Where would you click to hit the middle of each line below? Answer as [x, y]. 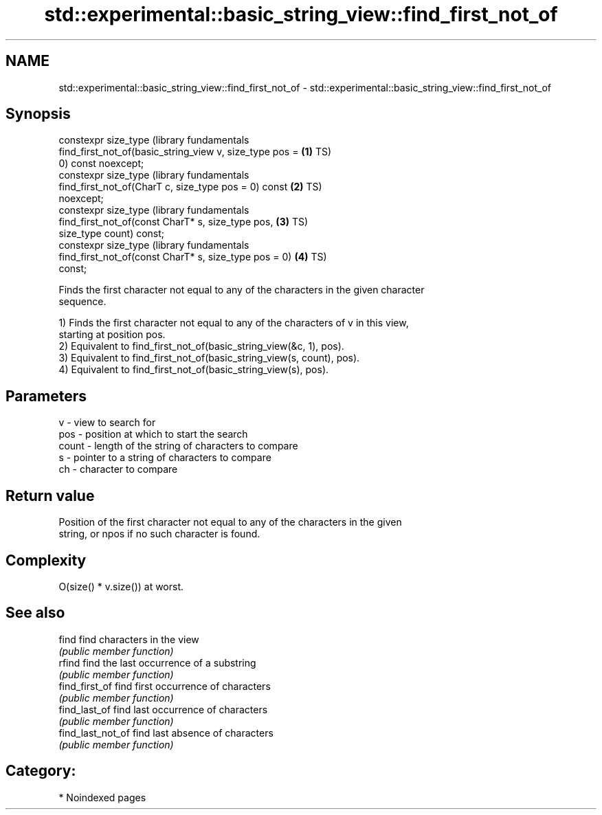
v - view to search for [107, 423]
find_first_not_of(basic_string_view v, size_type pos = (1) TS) [195, 152]
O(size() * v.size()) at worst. [121, 586]
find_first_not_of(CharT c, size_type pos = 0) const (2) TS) [190, 187]
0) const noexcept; [101, 164]
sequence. [82, 302]
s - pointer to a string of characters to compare [165, 458]
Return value [50, 495]
